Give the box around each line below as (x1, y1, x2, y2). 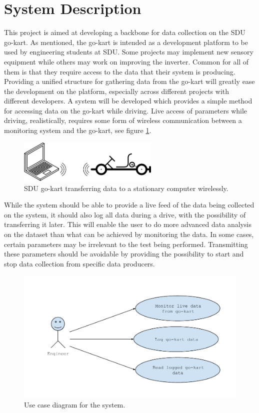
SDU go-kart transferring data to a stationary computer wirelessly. (24, 182, 228, 193)
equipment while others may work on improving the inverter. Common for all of (4, 56, 249, 66)
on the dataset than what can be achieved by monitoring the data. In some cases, (4, 229, 254, 239)
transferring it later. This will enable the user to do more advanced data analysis (4, 219, 251, 229)
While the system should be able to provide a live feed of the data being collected (4, 199, 254, 210)
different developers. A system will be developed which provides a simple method (4, 95, 252, 106)
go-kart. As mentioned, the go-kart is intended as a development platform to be (4, 36, 248, 47)
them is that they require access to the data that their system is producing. (4, 66, 235, 76)
